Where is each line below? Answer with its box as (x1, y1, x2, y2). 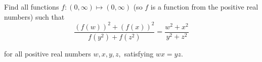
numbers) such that (4, 11, 65, 22)
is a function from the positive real (150, 2, 258, 12)
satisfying (124, 48, 154, 58)
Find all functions (4, 2, 59, 12)
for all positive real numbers (4, 48, 91, 58)
